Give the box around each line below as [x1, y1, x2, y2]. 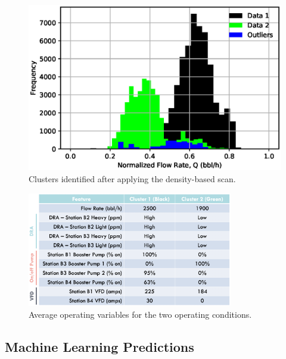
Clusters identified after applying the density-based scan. [29, 173, 236, 185]
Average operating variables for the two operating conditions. [29, 308, 252, 320]
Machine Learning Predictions [5, 337, 194, 355]
